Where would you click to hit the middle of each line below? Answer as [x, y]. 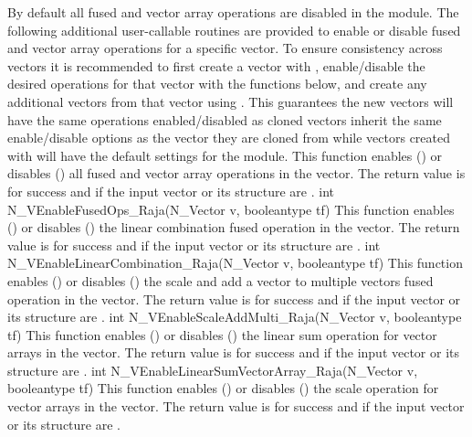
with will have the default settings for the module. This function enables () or [225, 155]
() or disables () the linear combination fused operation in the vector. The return [234, 227]
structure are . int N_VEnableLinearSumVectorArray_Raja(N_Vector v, [213, 370]
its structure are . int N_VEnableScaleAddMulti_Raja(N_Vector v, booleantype [235, 317]
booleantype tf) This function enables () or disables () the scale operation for [223, 388]
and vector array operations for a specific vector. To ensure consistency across [225, 48]
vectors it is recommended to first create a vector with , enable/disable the [216, 65]
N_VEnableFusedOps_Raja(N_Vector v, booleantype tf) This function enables [231, 209]
